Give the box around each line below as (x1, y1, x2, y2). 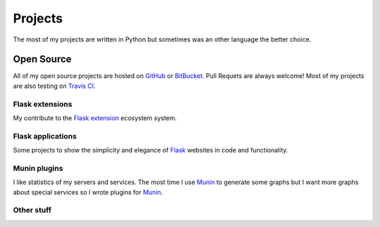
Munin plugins (13, 163, 63, 173)
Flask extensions (13, 99, 72, 109)
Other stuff (13, 205, 52, 215)
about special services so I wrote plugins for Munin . (13, 188, 163, 196)
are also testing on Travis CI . (13, 82, 96, 90)
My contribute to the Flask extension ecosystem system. (13, 113, 177, 122)
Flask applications (13, 131, 77, 141)
